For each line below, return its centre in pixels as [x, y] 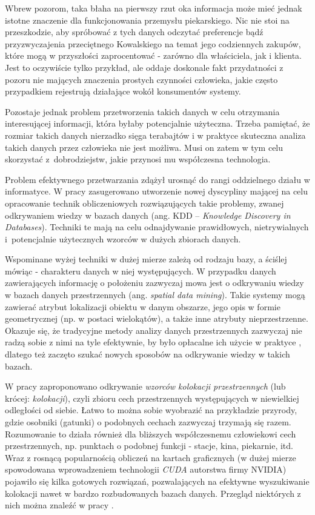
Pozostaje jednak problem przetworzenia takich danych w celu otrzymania [142, 111]
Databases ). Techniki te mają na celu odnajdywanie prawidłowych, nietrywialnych [157, 227]
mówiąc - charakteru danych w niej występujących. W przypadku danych [141, 271]
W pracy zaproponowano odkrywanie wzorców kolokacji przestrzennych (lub [145, 386]
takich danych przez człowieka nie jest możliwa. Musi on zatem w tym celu [144, 147]
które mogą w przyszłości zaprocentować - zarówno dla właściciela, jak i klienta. [153, 55]
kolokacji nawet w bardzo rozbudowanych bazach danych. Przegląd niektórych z [153, 493]
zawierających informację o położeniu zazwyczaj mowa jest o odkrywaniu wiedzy [154, 283]
